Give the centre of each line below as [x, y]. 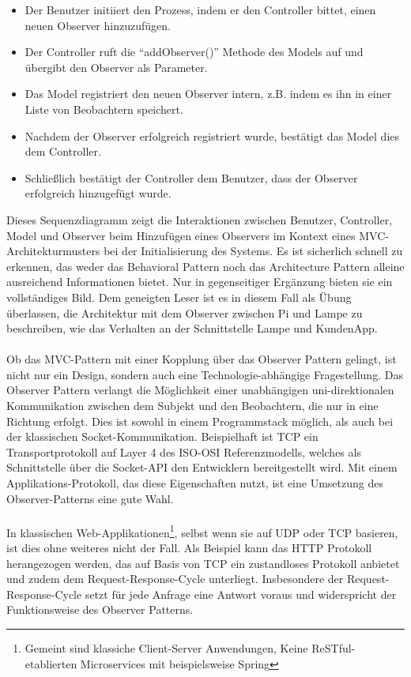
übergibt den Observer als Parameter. [116, 67]
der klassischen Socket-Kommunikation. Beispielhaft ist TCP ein [162, 436]
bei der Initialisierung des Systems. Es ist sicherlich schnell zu [253, 251]
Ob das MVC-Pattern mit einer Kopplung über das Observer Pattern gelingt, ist [202, 359]
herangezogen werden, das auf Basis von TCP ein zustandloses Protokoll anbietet [203, 563]
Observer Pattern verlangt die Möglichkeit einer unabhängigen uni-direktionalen [200, 390]
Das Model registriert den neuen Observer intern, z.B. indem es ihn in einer [208, 94]
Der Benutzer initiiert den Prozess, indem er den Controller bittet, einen [200, 9]
